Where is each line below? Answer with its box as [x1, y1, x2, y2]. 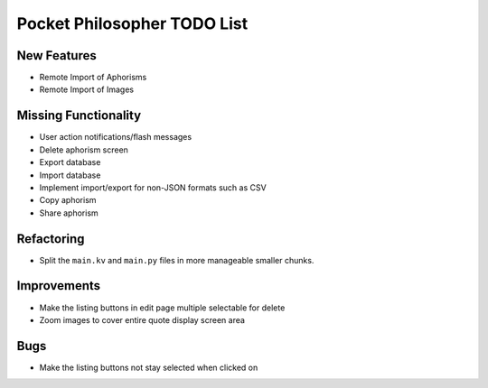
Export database [39, 157, 101, 168]
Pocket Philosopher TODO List [16, 14, 249, 33]
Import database [39, 170, 101, 180]
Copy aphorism [39, 195, 97, 206]
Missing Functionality [16, 108, 142, 124]
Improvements [16, 278, 101, 293]
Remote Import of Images [39, 84, 135, 95]
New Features [16, 48, 97, 63]
